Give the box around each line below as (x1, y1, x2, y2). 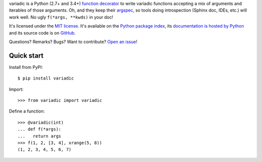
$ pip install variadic (17, 76, 74, 81)
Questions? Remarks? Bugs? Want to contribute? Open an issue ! (9, 39, 138, 45)
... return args (17, 133, 62, 139)
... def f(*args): (17, 127, 62, 132)
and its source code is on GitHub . (9, 30, 76, 36)
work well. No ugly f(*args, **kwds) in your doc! (9, 14, 114, 20)
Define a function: (9, 108, 45, 114)
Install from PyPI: (9, 64, 43, 70)
